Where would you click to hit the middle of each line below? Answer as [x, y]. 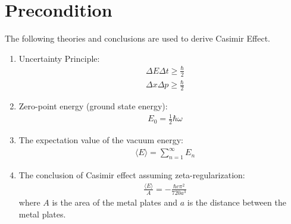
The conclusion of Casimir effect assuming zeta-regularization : [132, 174]
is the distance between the [237, 202]
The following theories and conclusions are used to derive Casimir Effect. [137, 38]
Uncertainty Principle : [59, 58]
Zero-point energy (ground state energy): [93, 106]
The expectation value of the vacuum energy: [101, 140]
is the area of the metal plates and [115, 202]
